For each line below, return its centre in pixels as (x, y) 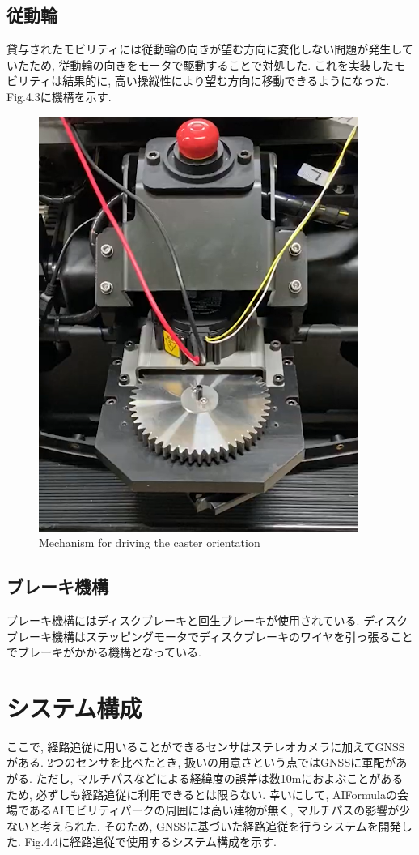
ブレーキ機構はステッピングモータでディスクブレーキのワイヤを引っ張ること (210, 636)
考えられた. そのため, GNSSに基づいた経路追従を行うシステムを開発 (220, 825)
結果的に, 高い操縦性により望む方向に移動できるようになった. (226, 81)
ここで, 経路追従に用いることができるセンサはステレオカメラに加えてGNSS (206, 746)
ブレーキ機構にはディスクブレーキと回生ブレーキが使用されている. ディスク (207, 620)
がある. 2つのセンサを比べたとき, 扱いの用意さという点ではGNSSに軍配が (201, 762)
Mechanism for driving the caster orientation (150, 543)
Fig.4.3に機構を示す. (59, 96)
